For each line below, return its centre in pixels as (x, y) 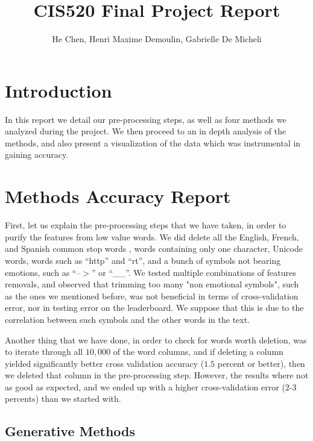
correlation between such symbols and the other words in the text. (128, 319)
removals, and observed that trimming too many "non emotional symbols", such (152, 284)
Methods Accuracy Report (118, 196)
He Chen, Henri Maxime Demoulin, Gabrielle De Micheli (157, 39)
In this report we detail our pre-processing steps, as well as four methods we (146, 119)
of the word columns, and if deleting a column (198, 352)
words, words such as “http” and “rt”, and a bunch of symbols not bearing (143, 260)
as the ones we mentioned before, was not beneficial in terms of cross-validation (152, 296)
